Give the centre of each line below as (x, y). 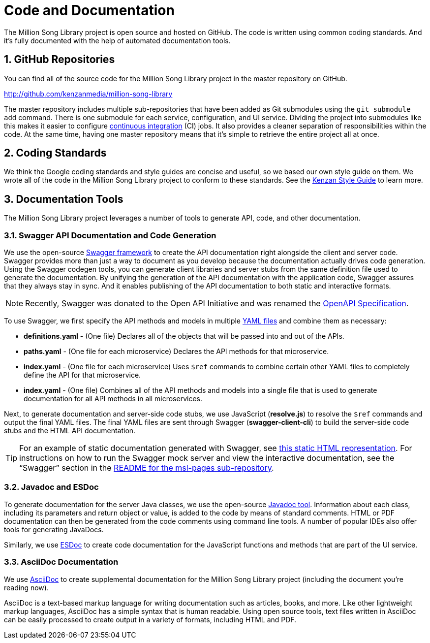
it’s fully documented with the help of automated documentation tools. (117, 40)
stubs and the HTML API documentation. (70, 431)
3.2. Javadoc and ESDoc (51, 487)
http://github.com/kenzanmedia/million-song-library (88, 94)
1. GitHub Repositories (60, 60)
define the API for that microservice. (82, 375)
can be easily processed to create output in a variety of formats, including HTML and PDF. (150, 619)
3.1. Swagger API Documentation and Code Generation (110, 235)
